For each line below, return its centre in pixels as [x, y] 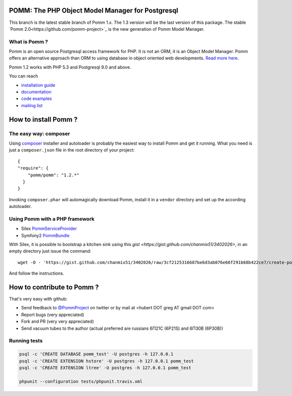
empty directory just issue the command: [50, 251]
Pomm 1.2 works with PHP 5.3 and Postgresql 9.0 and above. [70, 67]
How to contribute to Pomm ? [54, 287]
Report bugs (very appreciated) [53, 315]
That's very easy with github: [38, 299]
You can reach [24, 76]
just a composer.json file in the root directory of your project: [72, 150]
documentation [36, 92]
